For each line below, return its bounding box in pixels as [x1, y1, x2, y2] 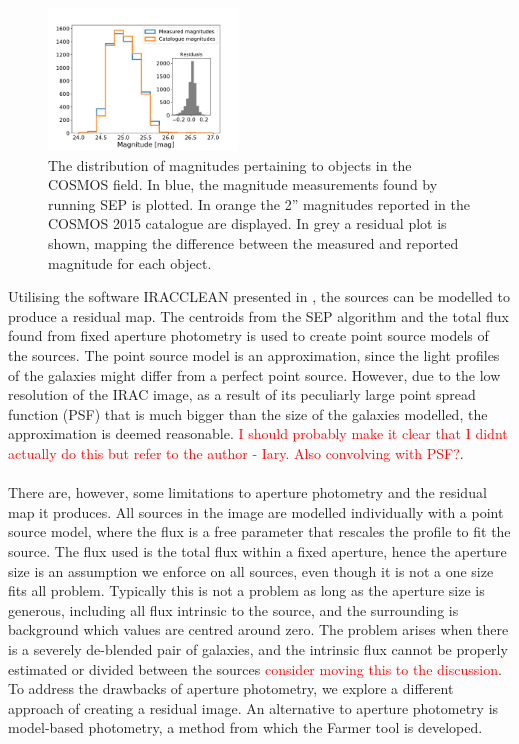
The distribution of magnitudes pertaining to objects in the [48, 154, 412, 175]
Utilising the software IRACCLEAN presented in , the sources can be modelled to [8, 286, 510, 307]
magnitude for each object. [48, 252, 212, 273]
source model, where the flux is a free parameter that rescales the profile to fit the [8, 521, 511, 542]
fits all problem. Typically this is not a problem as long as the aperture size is [8, 580, 485, 601]
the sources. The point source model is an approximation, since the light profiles [8, 345, 500, 366]
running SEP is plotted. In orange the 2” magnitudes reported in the [48, 193, 470, 214]
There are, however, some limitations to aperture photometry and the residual [8, 482, 487, 503]
